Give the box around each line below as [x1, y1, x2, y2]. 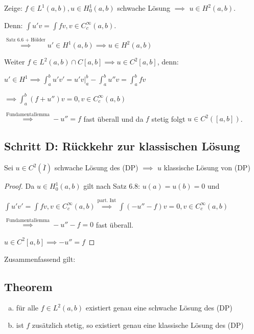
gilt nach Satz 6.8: [83, 181, 140, 191]
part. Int [97, 197, 117, 203]
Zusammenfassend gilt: [4, 253, 76, 264]
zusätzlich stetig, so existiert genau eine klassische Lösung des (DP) [32, 319, 244, 330]
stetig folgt [151, 113, 186, 124]
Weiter [4, 56, 25, 67]
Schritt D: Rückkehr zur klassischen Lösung [4, 138, 240, 154]
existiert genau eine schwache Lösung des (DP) [85, 302, 233, 313]
